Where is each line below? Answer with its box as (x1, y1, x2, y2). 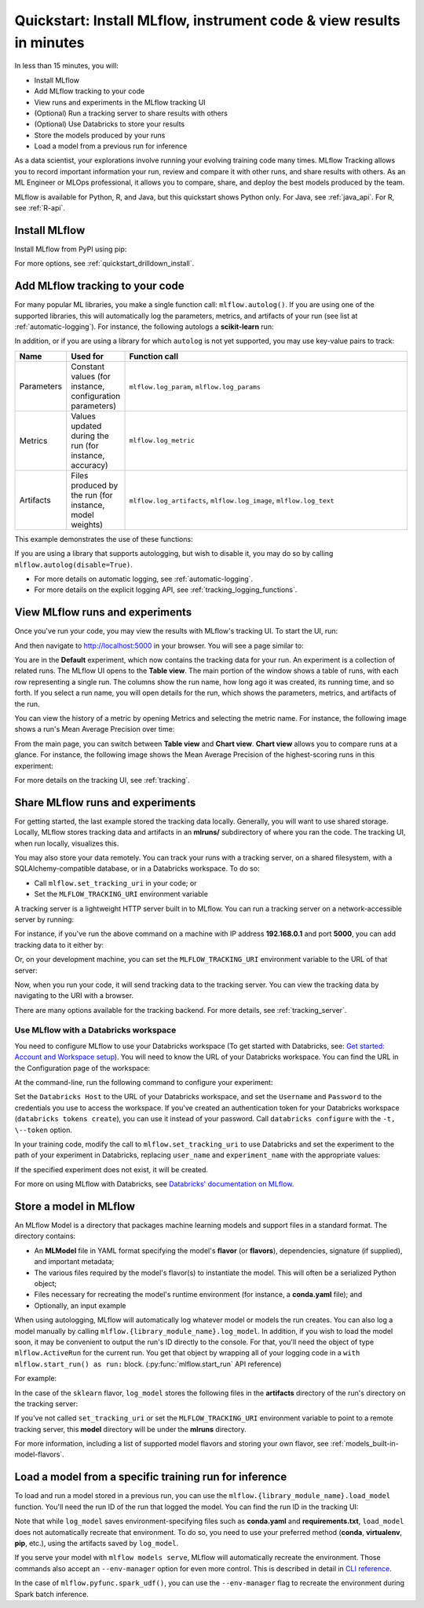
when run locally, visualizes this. (14, 839, 119, 848)
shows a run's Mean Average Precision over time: (14, 725, 175, 734)
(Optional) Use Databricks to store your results (34, 119, 185, 129)
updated (71, 420, 102, 431)
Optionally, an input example (34, 1300, 126, 1310)
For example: (14, 1374, 57, 1383)
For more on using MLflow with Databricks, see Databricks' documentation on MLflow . (14, 1179, 294, 1189)
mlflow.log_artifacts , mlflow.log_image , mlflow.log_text (129, 495, 334, 506)
